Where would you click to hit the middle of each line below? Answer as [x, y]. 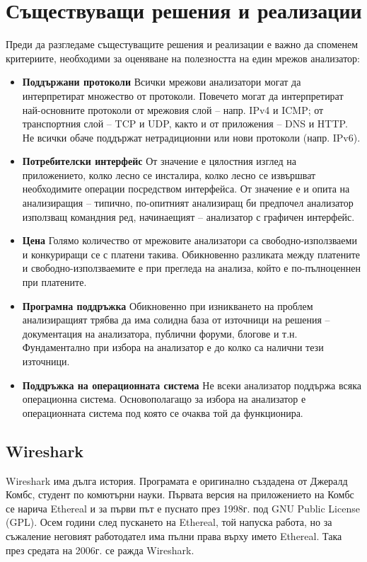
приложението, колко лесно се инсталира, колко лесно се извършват [169, 174]
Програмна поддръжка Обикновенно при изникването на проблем [168, 305]
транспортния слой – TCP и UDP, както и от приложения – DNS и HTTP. [185, 124]
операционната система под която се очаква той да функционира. [163, 412]
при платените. [54, 282]
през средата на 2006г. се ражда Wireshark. [100, 550]
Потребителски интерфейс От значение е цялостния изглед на [159, 161]
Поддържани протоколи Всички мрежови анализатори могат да [162, 82]
